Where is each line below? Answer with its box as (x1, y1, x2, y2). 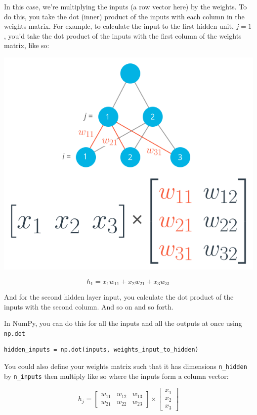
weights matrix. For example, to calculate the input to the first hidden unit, (4, 21, 234, 31)
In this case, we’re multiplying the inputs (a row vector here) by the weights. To (4, 1, 247, 11)
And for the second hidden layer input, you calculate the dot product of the (4, 291, 234, 302)
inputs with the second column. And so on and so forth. (4, 301, 173, 311)
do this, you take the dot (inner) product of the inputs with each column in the (4, 11, 245, 21)
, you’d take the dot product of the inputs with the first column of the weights (4, 30, 242, 41)
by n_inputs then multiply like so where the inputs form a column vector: (4, 370, 229, 381)
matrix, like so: (4, 40, 49, 51)
